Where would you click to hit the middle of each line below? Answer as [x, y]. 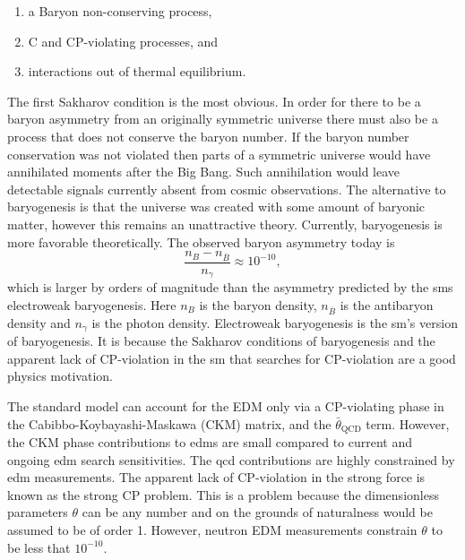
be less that [39, 547]
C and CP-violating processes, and [123, 41]
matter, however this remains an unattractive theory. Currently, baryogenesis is [225, 224]
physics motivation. [60, 376]
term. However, [408, 423]
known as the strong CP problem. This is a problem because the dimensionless [223, 494]
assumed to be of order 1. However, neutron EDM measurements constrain [212, 529]
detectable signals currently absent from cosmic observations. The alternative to [227, 189]
